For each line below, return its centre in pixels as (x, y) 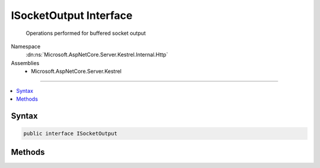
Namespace (26, 46)
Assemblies (25, 63)
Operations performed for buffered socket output (86, 33)
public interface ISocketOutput (71, 133)
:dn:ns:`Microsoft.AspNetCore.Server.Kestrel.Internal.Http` (97, 55)
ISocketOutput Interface (72, 15)
